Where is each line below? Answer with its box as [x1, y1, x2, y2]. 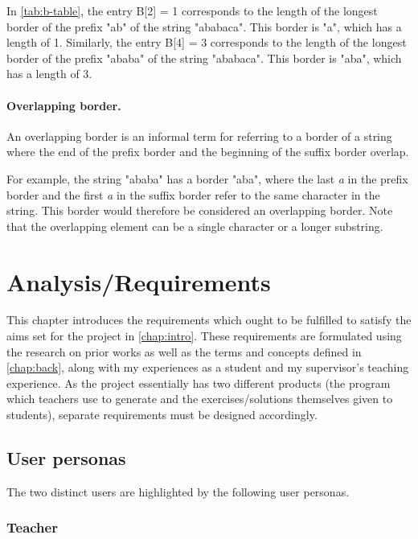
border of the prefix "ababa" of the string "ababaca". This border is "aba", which [6, 49, 402, 66]
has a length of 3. [6, 65, 92, 82]
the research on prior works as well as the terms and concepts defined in [6, 343, 362, 360]
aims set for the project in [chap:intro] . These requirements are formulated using [6, 327, 402, 344]
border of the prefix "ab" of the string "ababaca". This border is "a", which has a [6, 18, 402, 35]
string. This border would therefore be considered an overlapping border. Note [6, 202, 393, 219]
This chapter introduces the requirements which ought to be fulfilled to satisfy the [6, 311, 412, 328]
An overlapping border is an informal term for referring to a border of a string [6, 127, 392, 144]
